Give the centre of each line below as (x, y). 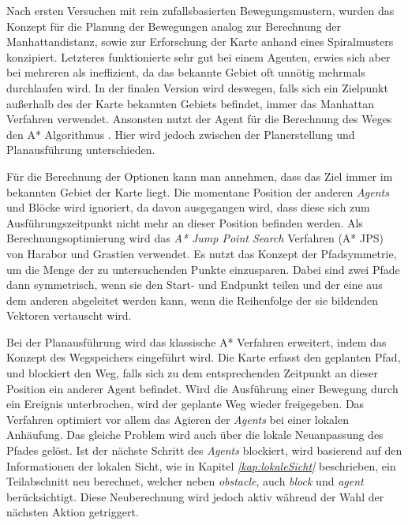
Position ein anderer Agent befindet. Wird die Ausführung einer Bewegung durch (202, 388)
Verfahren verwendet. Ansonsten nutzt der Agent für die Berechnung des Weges (199, 119)
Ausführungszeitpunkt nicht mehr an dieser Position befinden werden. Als (185, 222)
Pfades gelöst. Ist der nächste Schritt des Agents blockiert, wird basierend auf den (204, 450)
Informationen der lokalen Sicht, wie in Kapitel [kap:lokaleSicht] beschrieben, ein (201, 465)
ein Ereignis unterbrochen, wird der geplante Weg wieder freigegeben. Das (185, 404)
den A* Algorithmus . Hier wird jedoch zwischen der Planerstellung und (181, 134)
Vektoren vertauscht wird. (69, 315)
